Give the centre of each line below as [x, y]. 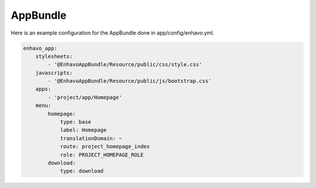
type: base [76, 122]
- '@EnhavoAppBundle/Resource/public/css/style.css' [125, 65]
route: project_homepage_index [105, 147]
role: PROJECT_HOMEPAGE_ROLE [102, 155]
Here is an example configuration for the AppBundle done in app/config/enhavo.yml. [113, 33]
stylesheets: [54, 56]
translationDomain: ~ [91, 138]
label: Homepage [83, 130]
